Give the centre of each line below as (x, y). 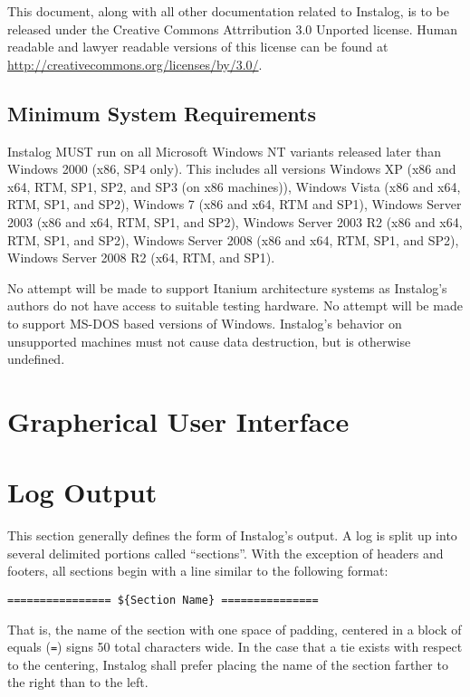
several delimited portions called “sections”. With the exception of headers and (225, 553)
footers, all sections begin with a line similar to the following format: (198, 571)
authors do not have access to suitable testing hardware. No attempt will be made (235, 306)
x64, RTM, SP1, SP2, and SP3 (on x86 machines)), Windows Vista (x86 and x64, (234, 186)
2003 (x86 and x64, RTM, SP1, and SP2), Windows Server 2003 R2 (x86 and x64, (235, 221)
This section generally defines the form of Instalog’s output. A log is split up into (232, 535)
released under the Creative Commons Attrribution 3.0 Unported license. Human (233, 29)
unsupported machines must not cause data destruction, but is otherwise (209, 341)
